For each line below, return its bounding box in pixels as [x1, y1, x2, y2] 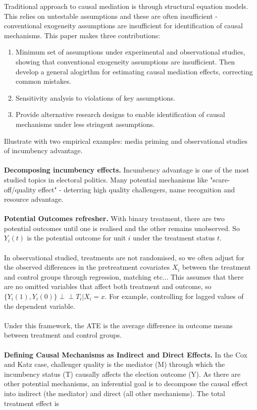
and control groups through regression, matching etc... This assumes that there [4, 271, 244, 282]
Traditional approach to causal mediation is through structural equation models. [4, 1, 248, 11]
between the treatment [182, 262, 251, 272]
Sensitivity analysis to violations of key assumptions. [15, 92, 175, 103]
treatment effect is [4, 398, 59, 408]
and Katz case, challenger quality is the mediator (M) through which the [4, 359, 225, 369]
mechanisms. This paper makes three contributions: [4, 30, 160, 40]
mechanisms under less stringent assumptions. [15, 118, 155, 129]
